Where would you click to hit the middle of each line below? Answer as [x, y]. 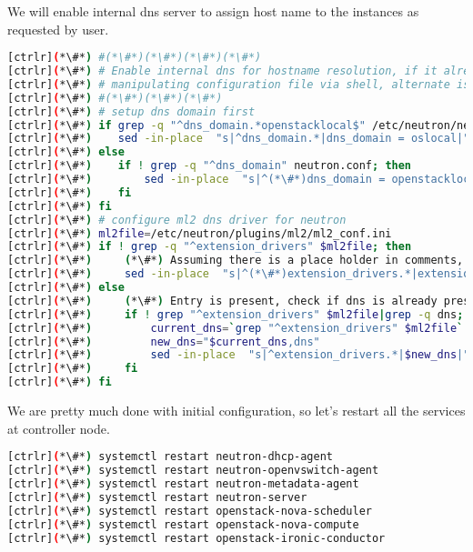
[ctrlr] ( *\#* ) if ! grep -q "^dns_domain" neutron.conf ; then [210, 166]
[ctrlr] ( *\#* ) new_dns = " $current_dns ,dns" [164, 341]
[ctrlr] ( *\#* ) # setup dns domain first [131, 111]
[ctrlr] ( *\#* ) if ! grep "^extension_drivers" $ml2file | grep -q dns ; [236, 314]
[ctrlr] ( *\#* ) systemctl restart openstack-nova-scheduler [190, 511]
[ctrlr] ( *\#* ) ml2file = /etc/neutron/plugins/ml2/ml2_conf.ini [200, 233]
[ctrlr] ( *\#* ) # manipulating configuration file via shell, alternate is [239, 84]
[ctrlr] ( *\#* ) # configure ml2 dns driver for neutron [177, 220]
